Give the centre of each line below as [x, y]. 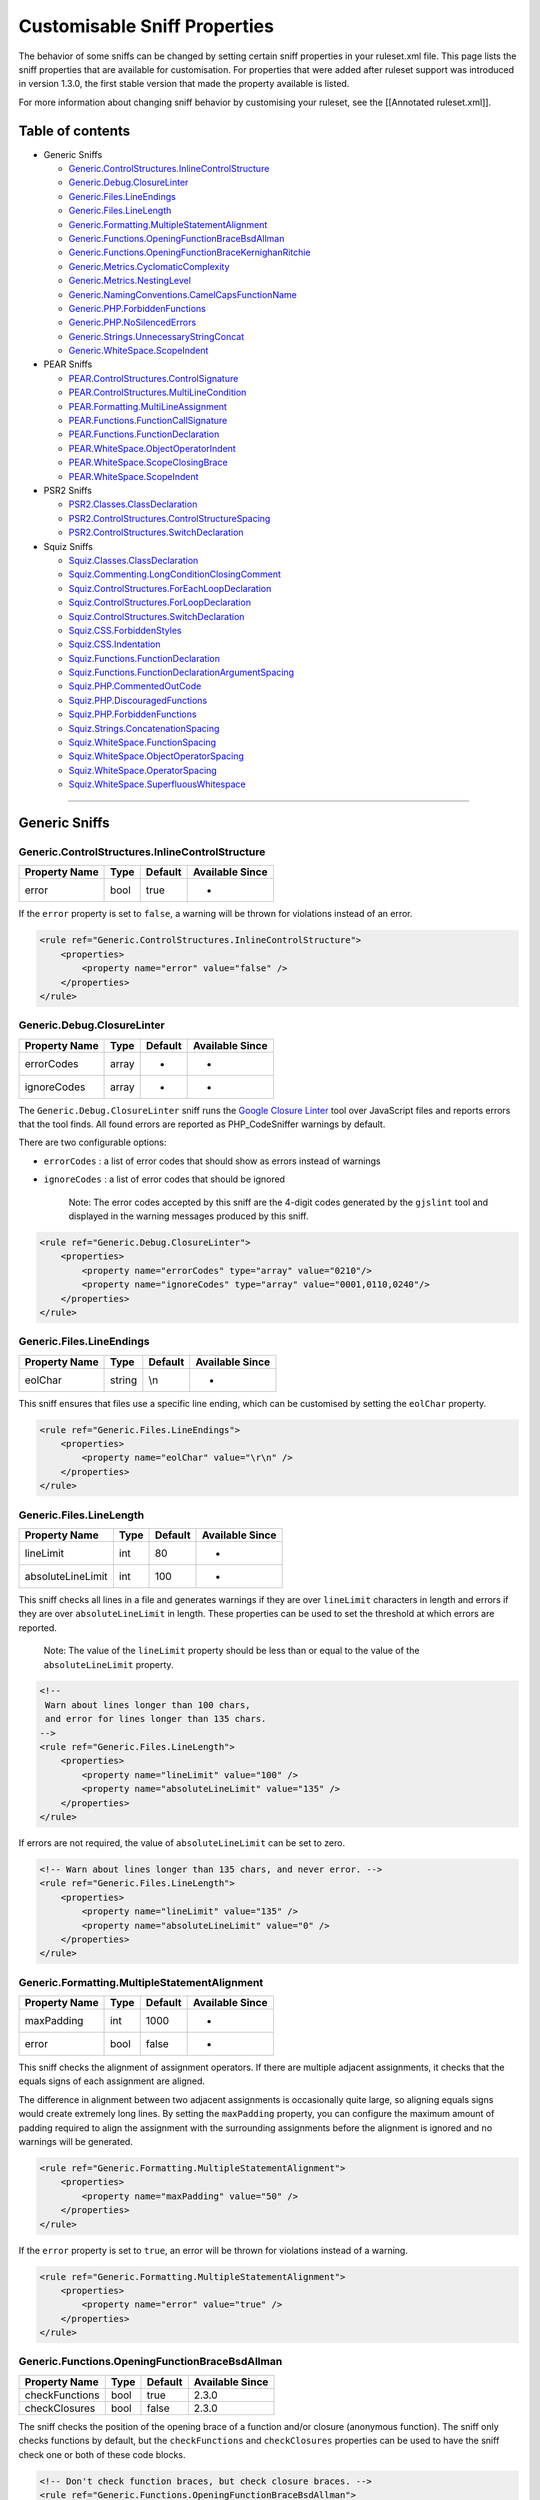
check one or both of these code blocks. [102, 2454]
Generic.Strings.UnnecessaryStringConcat [156, 336]
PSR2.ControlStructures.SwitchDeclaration [156, 532]
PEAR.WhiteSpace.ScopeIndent [133, 476]
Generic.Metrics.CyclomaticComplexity [149, 266]
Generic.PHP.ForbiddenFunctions [137, 308]
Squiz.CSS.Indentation [114, 644]
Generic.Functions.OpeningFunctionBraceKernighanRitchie [189, 252]
